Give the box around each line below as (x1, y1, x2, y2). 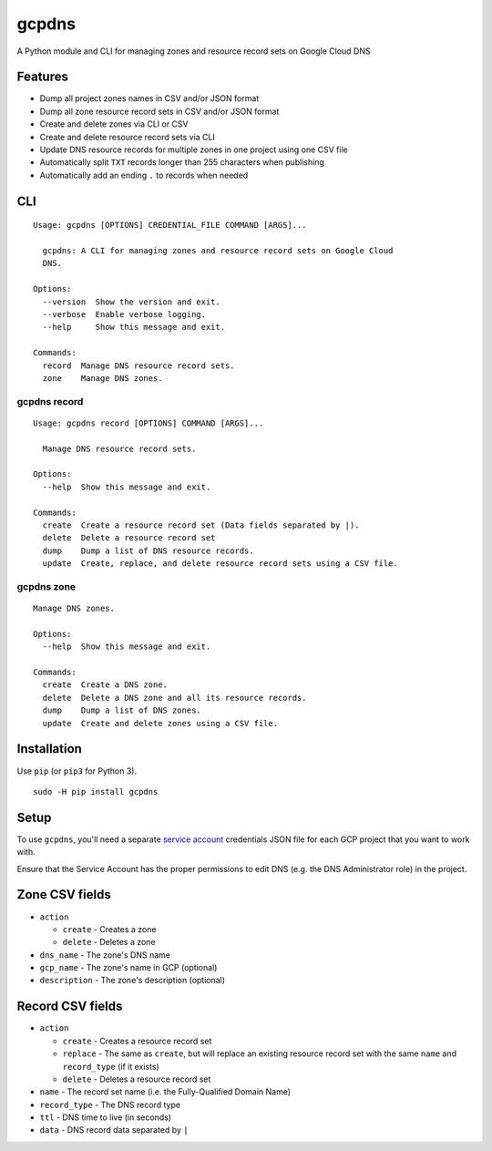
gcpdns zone (16, 580, 77, 592)
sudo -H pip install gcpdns (33, 786, 159, 796)
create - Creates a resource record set (62, 1035, 212, 1046)
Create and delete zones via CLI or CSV (39, 118, 189, 129)
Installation (16, 741, 82, 756)
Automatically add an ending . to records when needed (39, 170, 249, 180)
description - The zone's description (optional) (39, 975, 226, 986)
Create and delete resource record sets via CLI (39, 131, 216, 142)
